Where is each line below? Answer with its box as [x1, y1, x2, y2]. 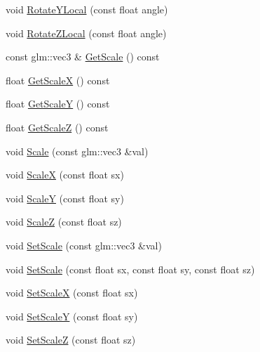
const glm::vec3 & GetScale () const [6, 49, 160, 64]
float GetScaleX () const [6, 72, 110, 87]
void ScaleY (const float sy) [6, 190, 124, 205]
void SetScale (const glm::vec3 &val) [6, 237, 162, 252]
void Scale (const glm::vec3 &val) [6, 143, 149, 158]
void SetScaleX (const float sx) [6, 285, 138, 300]
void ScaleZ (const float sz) [6, 214, 122, 229]
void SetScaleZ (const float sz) [6, 332, 136, 347]
